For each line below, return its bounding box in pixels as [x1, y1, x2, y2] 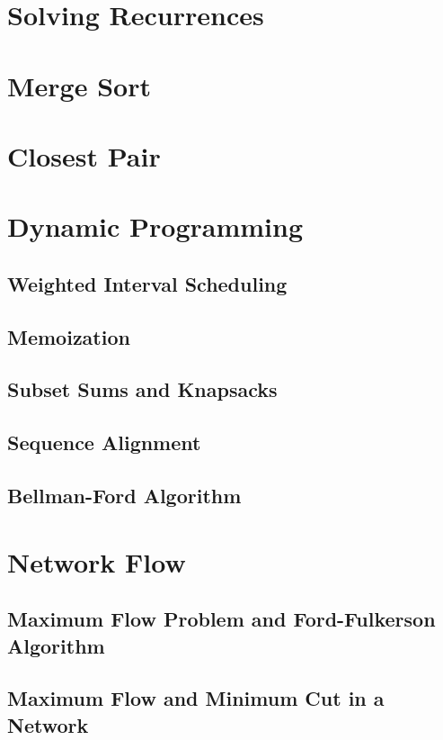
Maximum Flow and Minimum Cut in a [7, 684, 385, 712]
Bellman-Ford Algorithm [7, 482, 242, 510]
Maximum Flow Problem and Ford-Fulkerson [7, 605, 436, 633]
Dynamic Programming [7, 208, 304, 245]
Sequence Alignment [7, 429, 201, 456]
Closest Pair [7, 137, 161, 174]
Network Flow [7, 543, 186, 580]
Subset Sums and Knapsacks [7, 375, 278, 403]
